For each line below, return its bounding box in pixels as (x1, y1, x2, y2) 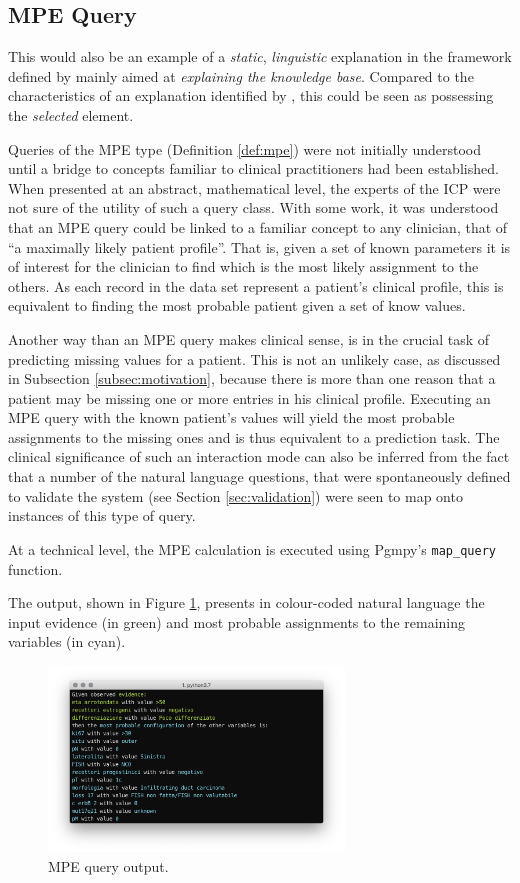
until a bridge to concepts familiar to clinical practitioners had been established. (8, 158, 499, 179)
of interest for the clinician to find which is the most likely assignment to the (8, 256, 479, 277)
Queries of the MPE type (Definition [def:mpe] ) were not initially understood (8, 138, 482, 159)
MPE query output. (48, 855, 169, 876)
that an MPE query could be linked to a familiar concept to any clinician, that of (8, 216, 508, 237)
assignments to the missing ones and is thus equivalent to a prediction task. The (8, 426, 500, 447)
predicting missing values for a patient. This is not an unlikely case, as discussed (8, 348, 501, 369)
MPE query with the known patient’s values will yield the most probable (8, 407, 455, 428)
